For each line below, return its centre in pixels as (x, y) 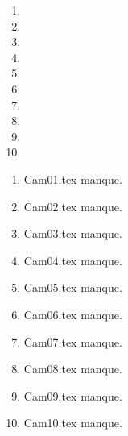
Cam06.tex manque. (73, 314)
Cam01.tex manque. (73, 179)
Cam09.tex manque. (73, 395)
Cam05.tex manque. (73, 287)
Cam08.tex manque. (73, 369)
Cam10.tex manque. (73, 423)
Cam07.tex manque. (73, 341)
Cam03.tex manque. (73, 233)
